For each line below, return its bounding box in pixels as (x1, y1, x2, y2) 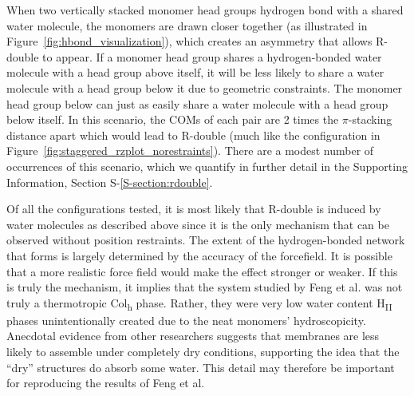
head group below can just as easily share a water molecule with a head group (6, 95, 388, 112)
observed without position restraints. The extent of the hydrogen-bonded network (6, 232, 405, 248)
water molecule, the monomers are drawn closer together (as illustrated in (6, 17, 368, 34)
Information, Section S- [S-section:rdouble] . (6, 173, 213, 190)
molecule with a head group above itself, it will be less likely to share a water (6, 64, 384, 81)
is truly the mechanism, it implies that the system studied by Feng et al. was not (6, 279, 403, 295)
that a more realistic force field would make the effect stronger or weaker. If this (6, 263, 398, 279)
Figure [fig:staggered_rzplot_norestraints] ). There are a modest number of (6, 142, 374, 159)
